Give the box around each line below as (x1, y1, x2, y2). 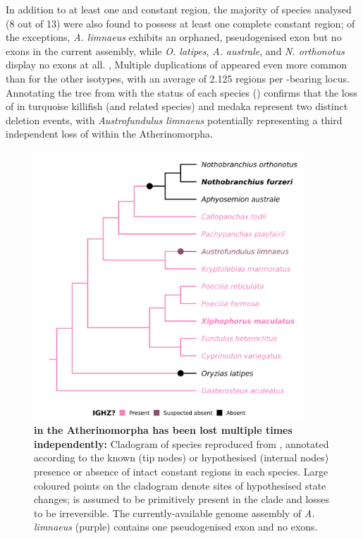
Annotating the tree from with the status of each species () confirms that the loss (6, 85, 357, 99)
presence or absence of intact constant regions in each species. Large (34, 464, 328, 478)
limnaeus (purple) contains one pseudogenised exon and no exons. (34, 519, 318, 534)
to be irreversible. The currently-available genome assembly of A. (34, 505, 315, 520)
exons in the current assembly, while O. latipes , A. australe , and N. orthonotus (6, 43, 345, 58)
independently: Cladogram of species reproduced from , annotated (34, 436, 329, 451)
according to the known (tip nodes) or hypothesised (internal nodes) (34, 450, 329, 465)
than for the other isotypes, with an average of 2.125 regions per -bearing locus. (6, 71, 350, 85)
